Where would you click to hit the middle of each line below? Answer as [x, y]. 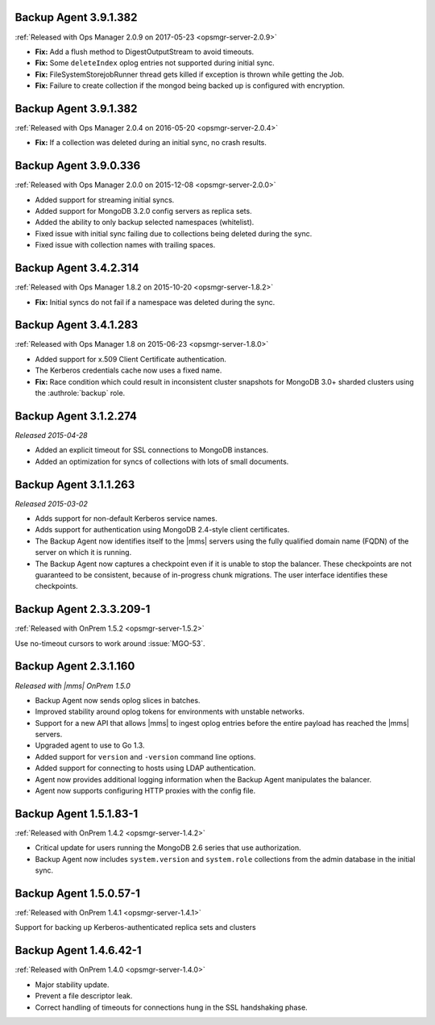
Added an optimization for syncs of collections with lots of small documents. [162, 461]
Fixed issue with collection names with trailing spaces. [125, 245]
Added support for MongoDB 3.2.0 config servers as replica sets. [144, 211]
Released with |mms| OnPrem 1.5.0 [72, 685]
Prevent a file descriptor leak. [84, 996]
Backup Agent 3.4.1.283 [77, 325]
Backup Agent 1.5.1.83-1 [77, 813]
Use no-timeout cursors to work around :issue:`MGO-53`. [110, 643]
